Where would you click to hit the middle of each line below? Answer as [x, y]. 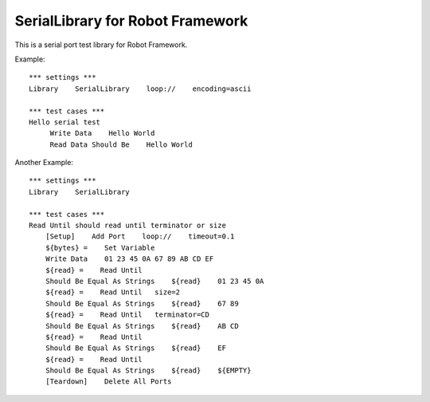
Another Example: [44, 163]
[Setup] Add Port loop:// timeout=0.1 [140, 236]
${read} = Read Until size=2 [113, 292]
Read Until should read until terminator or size [128, 226]
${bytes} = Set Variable [100, 248]
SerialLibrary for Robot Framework [131, 21]
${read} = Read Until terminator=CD [127, 315]
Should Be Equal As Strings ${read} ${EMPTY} [148, 370]
